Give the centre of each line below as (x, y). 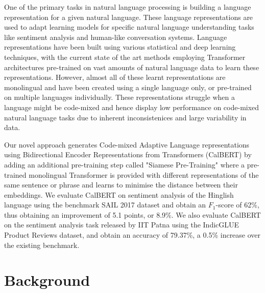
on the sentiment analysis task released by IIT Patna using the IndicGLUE (122, 225)
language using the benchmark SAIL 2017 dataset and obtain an (105, 205)
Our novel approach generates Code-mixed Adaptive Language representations (127, 144)
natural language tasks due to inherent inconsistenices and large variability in (125, 117)
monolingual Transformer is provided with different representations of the (144, 174)
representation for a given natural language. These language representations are (129, 17)
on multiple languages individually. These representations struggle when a (120, 97)
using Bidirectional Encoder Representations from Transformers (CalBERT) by (128, 154)
